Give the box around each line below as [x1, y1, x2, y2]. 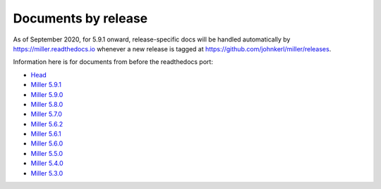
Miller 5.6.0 [30, 139, 64, 148]
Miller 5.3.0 [30, 169, 64, 177]
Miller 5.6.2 [30, 119, 64, 128]
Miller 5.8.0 [30, 100, 64, 108]
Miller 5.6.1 [30, 130, 61, 138]
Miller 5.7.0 [30, 110, 63, 119]
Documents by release [13, 11, 148, 26]
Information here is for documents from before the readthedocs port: [13, 58, 213, 66]
